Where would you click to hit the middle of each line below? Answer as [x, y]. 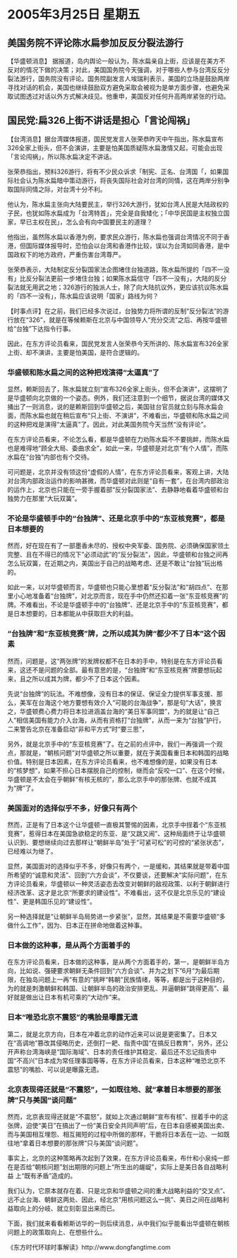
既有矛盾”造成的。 [50, 1175]
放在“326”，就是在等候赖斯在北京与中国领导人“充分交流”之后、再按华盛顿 [120, 320]
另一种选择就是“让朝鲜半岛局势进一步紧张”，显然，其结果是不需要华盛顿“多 [116, 917]
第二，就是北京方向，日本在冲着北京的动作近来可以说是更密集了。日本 [109, 1034]
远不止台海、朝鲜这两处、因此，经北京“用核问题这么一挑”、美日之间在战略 [115, 1199]
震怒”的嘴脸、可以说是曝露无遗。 [55, 1069]
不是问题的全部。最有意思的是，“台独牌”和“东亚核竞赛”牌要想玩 [124, 670]
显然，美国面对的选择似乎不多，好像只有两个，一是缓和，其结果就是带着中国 [119, 866]
